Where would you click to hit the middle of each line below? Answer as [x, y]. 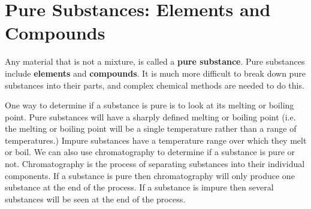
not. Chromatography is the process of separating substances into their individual [155, 164]
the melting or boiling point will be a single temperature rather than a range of [151, 128]
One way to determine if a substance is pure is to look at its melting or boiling [150, 105]
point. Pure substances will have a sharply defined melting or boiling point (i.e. [150, 116]
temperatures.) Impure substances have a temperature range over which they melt [156, 140]
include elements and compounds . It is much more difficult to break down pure [155, 73]
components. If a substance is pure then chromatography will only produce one [150, 175]
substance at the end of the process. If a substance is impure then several [139, 187]
